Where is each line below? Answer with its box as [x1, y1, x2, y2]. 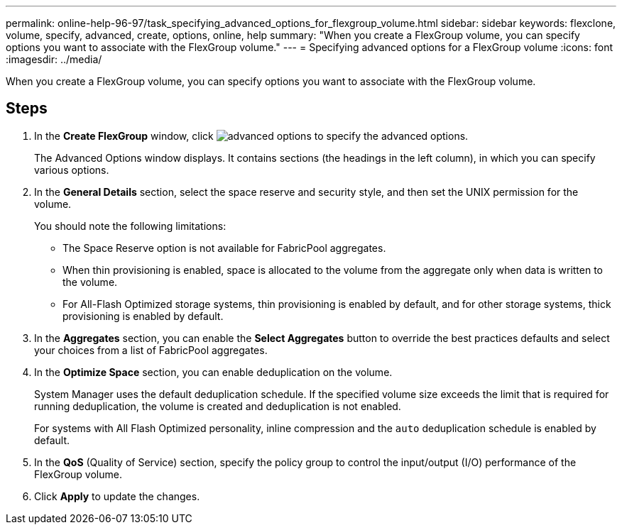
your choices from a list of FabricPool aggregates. [34, 343, 268, 356]
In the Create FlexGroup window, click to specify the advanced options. [34, 129, 469, 142]
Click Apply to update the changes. [34, 490, 200, 502]
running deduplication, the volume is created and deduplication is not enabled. [34, 399, 401, 412]
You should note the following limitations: [34, 219, 227, 232]
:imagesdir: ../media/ [6, 53, 102, 65]
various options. [34, 163, 109, 176]
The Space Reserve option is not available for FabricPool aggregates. [62, 241, 386, 254]
